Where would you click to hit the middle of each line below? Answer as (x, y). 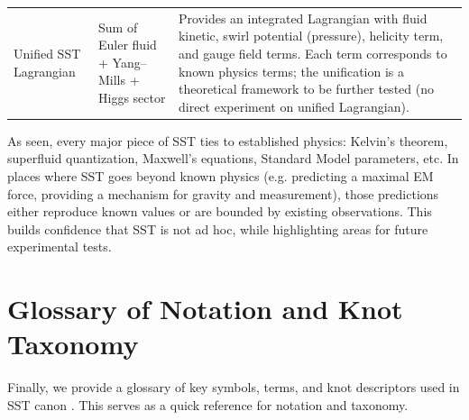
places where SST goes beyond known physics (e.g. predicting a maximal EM (221, 176)
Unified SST (47, 53)
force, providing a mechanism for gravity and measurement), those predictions (223, 193)
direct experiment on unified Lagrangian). (294, 106)
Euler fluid (128, 45)
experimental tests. (60, 247)
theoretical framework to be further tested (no (306, 89)
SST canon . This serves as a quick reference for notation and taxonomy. (208, 404)
